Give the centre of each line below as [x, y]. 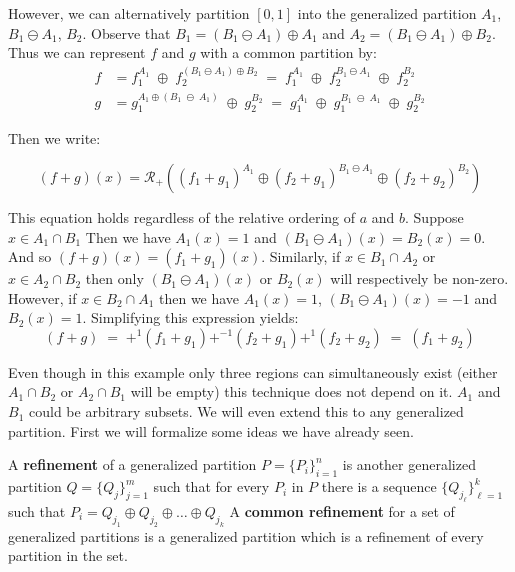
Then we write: [54, 138]
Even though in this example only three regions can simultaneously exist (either [253, 371]
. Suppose [434, 216]
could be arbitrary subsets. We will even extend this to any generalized [246, 411]
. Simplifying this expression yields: [190, 317]
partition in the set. [68, 555]
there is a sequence [379, 486]
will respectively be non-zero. [419, 278]
